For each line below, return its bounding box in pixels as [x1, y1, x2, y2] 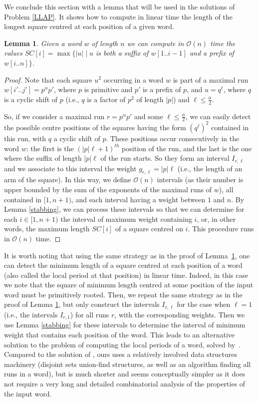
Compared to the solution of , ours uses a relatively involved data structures [4, 349, 237, 359]
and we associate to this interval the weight [4, 163, 137, 173]
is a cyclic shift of [4, 94, 58, 104]
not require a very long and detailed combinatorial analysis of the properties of [4, 378, 246, 388]
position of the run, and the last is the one [122, 143, 252, 153]
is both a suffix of [95, 48, 149, 58]
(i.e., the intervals [4, 309, 58, 319]
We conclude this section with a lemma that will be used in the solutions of [4, 2, 235, 12]
